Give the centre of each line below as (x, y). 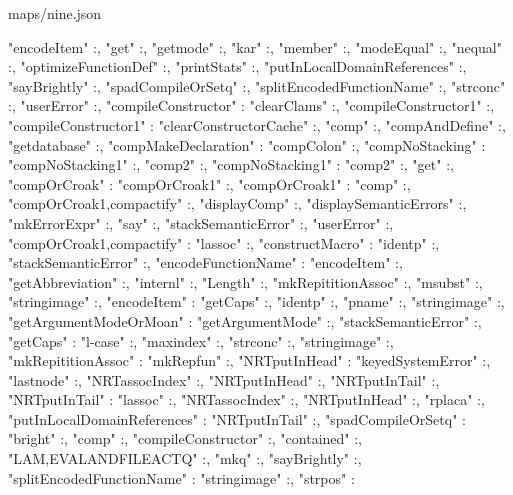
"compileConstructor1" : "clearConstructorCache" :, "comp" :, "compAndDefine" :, (257, 124)
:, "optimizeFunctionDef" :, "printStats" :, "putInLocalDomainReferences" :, (237, 66)
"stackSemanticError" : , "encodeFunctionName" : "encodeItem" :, (205, 262)
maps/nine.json (55, 13)
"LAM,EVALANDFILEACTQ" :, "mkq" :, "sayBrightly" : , (185, 458)
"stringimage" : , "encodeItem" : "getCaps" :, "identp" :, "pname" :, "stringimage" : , (256, 301)
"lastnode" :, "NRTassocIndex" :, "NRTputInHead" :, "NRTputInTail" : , (224, 379)
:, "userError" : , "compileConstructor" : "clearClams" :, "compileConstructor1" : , (251, 105)
